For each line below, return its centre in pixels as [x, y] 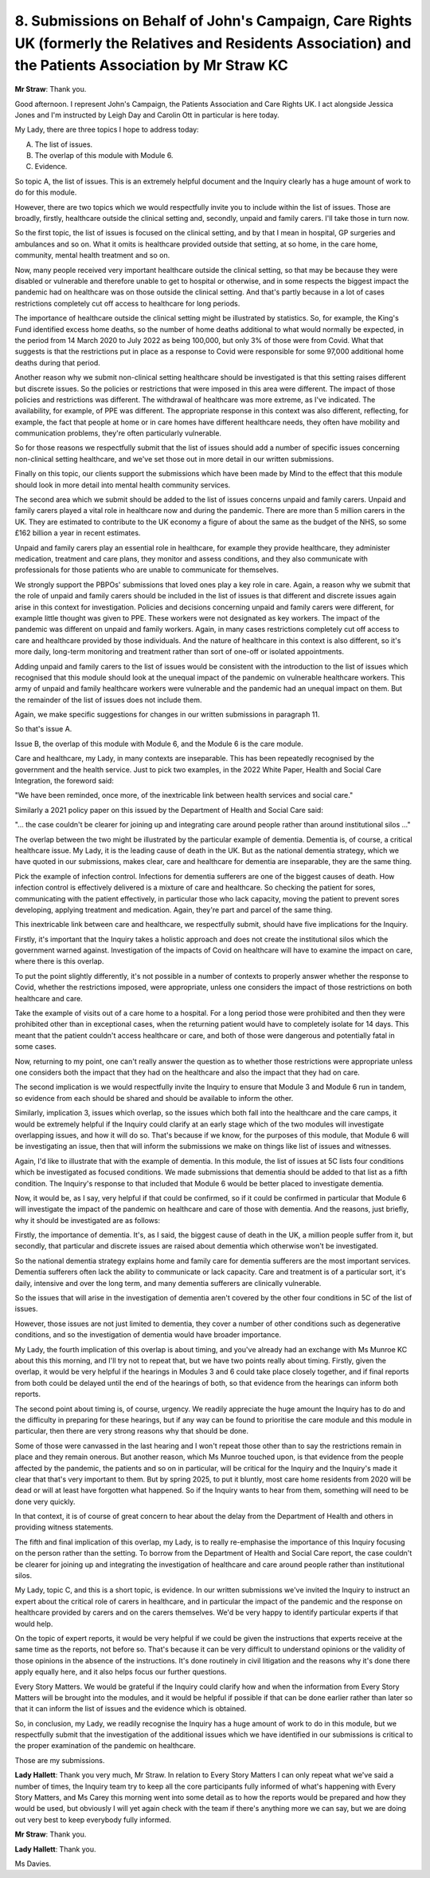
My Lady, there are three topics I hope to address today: [107, 130]
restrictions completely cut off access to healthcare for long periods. [127, 303]
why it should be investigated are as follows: [88, 1220]
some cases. [36, 1047]
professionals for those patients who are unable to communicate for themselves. [147, 570]
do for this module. [46, 192]
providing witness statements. [64, 1527]
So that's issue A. [43, 729]
